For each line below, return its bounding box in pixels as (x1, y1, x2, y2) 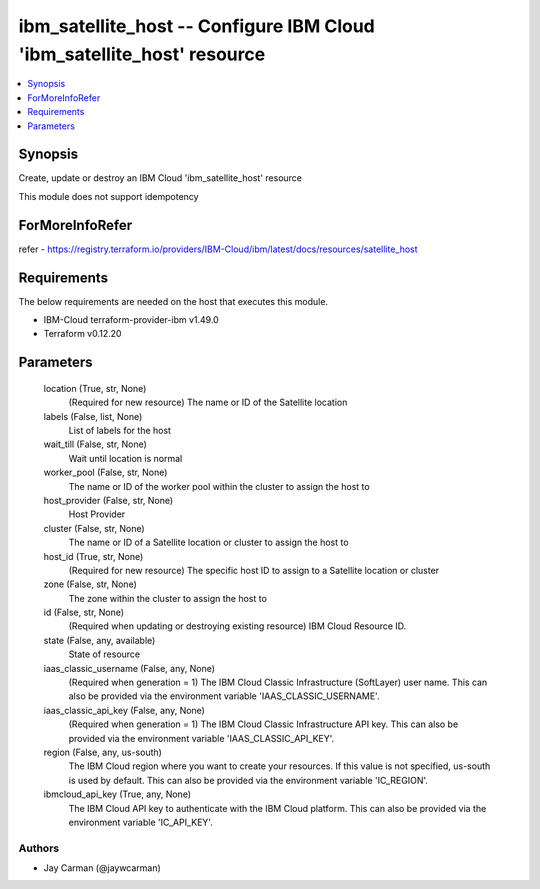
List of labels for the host (68, 424, 172, 436)
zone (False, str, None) (43, 578, 137, 590)
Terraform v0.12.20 (43, 328, 122, 340)
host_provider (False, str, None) (43, 494, 174, 506)
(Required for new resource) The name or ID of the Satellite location (68, 396, 348, 409)
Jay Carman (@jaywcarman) (43, 862, 162, 874)
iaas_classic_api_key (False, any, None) (43, 704, 205, 716)
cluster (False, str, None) (43, 522, 145, 534)
